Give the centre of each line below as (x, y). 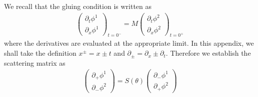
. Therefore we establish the (208, 53)
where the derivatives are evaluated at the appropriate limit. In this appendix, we (129, 43)
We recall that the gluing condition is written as (78, 6)
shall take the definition (40, 53)
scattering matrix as (35, 62)
